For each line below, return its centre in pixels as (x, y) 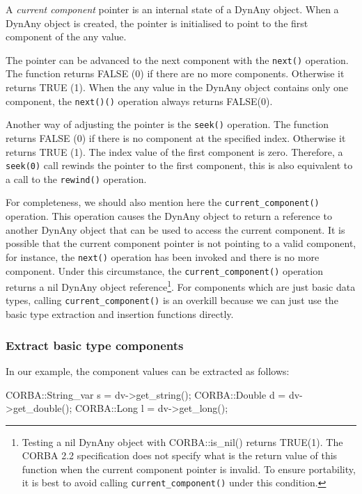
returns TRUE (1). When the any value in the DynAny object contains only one (177, 87)
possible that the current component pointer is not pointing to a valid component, (181, 243)
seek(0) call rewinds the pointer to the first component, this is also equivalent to (179, 165)
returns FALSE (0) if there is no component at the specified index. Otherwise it (176, 137)
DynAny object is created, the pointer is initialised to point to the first (157, 23)
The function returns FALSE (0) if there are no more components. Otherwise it (175, 73)
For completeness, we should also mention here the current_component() (163, 202)
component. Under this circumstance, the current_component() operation (164, 270)
